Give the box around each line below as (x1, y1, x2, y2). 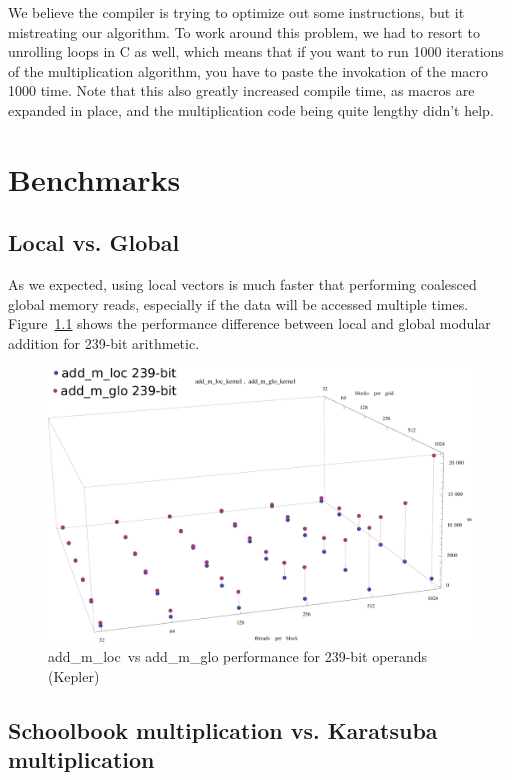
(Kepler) (48, 665, 100, 686)
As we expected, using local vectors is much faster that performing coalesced (8, 274, 477, 295)
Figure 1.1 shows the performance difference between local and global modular (8, 313, 491, 334)
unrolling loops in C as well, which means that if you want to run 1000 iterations (8, 41, 504, 62)
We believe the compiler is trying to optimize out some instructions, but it (8, 2, 465, 22)
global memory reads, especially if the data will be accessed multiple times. (8, 293, 469, 314)
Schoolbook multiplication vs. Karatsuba (8, 714, 438, 745)
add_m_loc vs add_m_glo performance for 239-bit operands (48, 646, 428, 667)
